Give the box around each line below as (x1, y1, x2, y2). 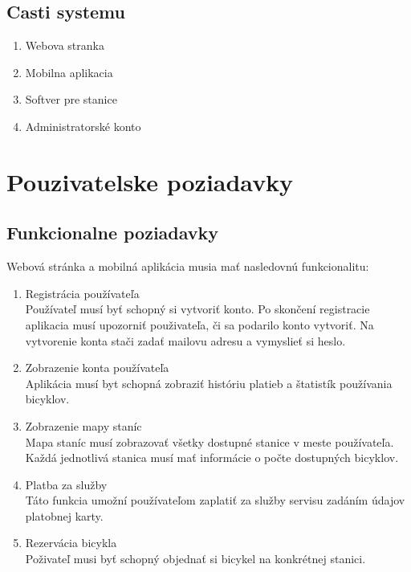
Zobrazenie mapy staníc (25, 417, 142, 434)
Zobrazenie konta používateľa (25, 359, 169, 376)
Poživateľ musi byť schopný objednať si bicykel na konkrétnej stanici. (25, 550, 366, 567)
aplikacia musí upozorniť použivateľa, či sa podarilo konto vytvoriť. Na (25, 316, 374, 333)
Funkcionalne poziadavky (6, 220, 219, 245)
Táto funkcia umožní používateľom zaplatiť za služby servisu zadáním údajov (25, 492, 405, 509)
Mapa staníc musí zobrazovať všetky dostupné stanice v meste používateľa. (25, 433, 394, 450)
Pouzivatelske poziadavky (6, 165, 294, 198)
